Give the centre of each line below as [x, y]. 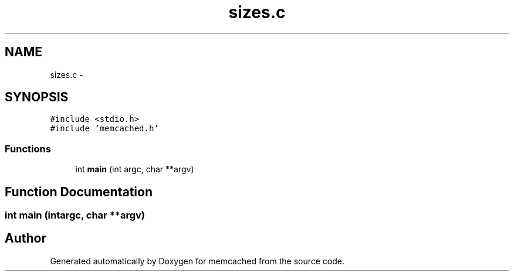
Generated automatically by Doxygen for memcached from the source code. [197, 261]
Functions [28, 149]
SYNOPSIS [37, 97]
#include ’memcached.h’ [104, 129]
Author [26, 238]
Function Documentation [79, 192]
